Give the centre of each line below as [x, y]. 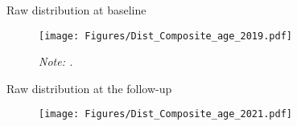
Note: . [56, 61]
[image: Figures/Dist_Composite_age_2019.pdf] [165, 36]
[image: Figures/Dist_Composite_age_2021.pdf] [165, 114]
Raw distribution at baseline [76, 10]
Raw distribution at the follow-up [89, 88]
